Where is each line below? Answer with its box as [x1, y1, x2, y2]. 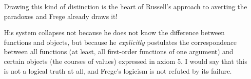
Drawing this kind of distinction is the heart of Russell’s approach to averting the [4, 1, 247, 11]
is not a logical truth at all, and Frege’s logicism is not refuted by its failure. [4, 65, 232, 76]
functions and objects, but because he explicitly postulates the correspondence [4, 37, 237, 47]
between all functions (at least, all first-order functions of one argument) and [4, 46, 233, 57]
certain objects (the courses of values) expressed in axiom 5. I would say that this [4, 56, 248, 66]
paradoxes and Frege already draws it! [4, 11, 118, 21]
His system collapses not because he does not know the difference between [4, 27, 225, 38]
